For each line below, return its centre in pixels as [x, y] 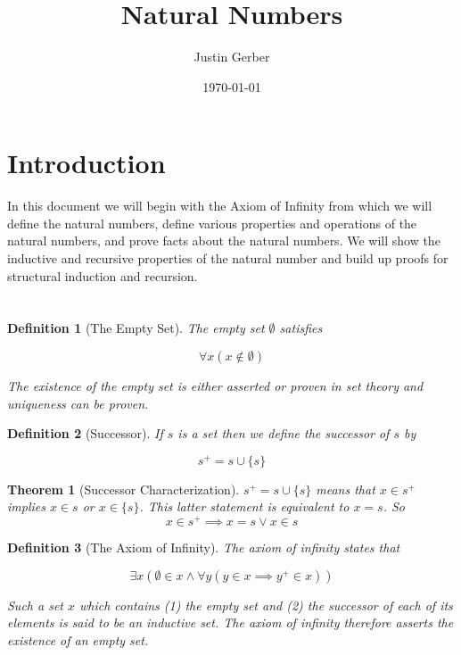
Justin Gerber [232, 57]
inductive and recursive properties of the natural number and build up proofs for [228, 258]
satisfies [301, 328]
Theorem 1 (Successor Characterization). [123, 489]
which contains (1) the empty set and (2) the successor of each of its [266, 605]
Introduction [86, 163]
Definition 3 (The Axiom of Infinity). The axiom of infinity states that [204, 547]
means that [346, 489]
